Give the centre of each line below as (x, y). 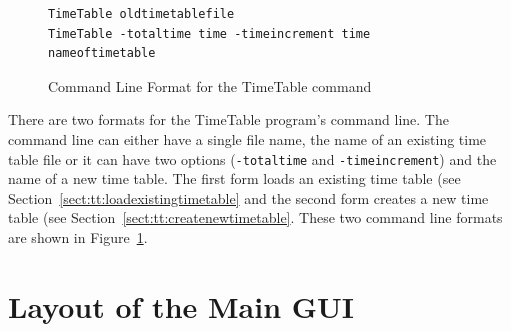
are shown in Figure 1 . (78, 237)
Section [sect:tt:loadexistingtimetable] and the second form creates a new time (248, 197)
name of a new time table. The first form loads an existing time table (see (234, 178)
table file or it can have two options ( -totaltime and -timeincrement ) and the (252, 158)
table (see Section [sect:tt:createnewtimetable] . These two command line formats (255, 217)
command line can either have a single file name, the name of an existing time (247, 138)
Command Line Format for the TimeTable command (210, 85)
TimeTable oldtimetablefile (141, 14)
